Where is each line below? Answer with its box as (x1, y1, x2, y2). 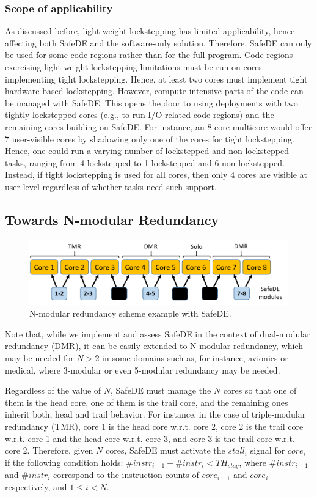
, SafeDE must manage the (111, 384, 211, 397)
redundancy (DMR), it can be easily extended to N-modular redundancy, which (5, 339, 303, 352)
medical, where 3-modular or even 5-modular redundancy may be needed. (5, 363, 280, 376)
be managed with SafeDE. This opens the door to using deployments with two (5, 96, 298, 109)
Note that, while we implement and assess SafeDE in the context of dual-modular (5, 327, 310, 340)
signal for (250, 444, 285, 457)
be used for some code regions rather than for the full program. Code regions (5, 48, 293, 61)
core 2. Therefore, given (5, 444, 93, 457)
